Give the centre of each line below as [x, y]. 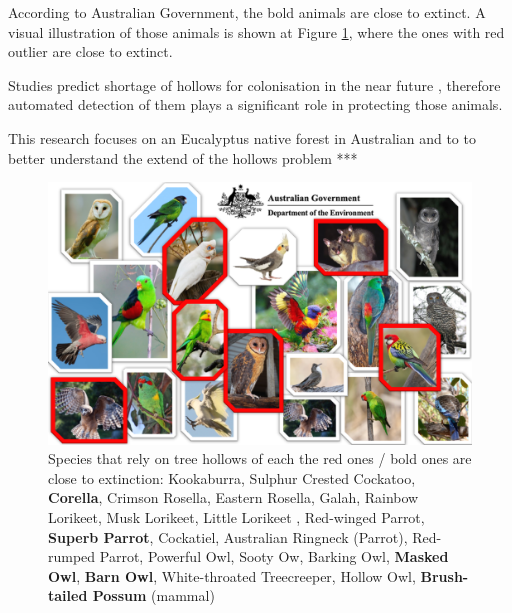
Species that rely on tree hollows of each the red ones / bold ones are [260, 458]
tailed [68, 595]
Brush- [444, 575]
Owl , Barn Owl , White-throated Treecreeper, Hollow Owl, [232, 575]
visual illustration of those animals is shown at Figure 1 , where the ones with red [256, 31]
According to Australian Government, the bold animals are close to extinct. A [247, 12]
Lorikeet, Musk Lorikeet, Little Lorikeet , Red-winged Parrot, [236, 517]
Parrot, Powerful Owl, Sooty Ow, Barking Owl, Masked [274, 556]
